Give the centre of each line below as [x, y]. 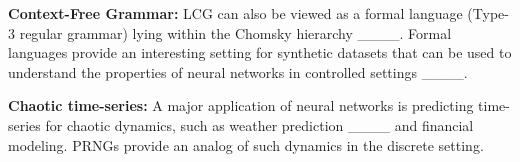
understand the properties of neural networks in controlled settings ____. [238, 71]
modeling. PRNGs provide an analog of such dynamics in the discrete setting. [246, 144]
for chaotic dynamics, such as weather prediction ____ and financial [259, 124]
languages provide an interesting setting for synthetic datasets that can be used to [260, 52]
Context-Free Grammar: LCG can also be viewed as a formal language [235, 13]
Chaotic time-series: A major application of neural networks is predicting [241, 105]
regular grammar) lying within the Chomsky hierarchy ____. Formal [235, 32]
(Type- [488, 13]
